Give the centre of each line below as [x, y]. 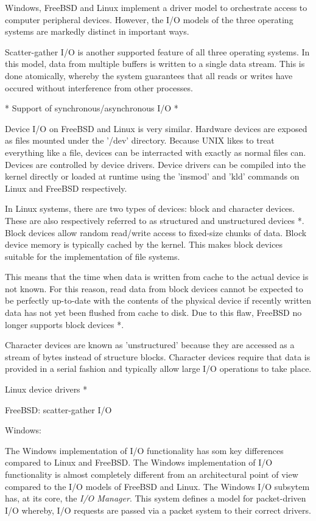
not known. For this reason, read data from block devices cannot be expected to [154, 288]
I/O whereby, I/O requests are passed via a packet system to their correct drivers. [158, 510]
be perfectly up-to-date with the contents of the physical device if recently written [158, 300]
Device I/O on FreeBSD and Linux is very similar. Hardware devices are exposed [156, 128]
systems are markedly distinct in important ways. [97, 31]
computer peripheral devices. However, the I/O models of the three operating [149, 19]
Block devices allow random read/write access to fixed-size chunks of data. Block [156, 232]
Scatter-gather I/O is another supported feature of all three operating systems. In [157, 51]
